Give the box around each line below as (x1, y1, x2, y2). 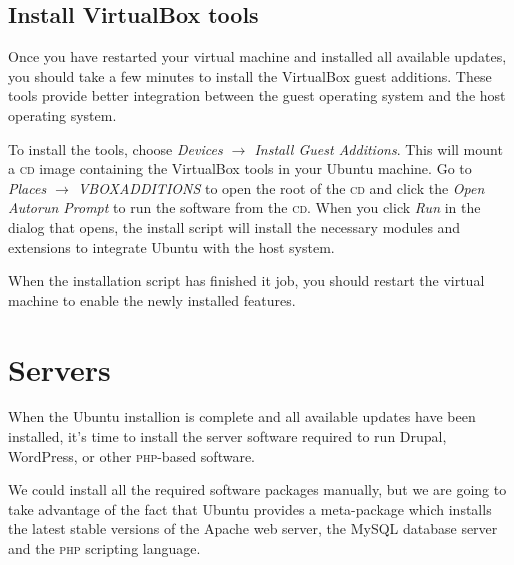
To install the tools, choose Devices (8, 138, 223, 159)
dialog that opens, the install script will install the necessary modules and (8, 216, 461, 237)
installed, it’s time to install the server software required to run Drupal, (8, 426, 447, 447)
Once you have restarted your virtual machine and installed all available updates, (8, 46, 507, 67)
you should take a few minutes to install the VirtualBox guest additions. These (8, 65, 492, 86)
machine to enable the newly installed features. (8, 289, 296, 310)
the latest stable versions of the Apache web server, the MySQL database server (8, 518, 498, 539)
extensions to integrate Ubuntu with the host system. (8, 236, 335, 257)
